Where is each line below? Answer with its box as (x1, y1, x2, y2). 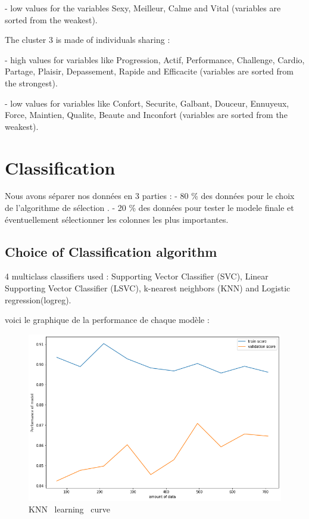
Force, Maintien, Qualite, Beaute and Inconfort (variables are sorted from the (5, 108, 288, 121)
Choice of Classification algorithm (5, 242, 217, 260)
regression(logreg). (5, 293, 71, 306)
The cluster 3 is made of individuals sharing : (5, 33, 170, 46)
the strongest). (5, 76, 58, 89)
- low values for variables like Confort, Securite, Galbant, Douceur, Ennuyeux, (5, 97, 289, 109)
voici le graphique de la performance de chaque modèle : (5, 313, 210, 326)
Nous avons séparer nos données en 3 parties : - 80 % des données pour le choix (5, 189, 295, 202)
